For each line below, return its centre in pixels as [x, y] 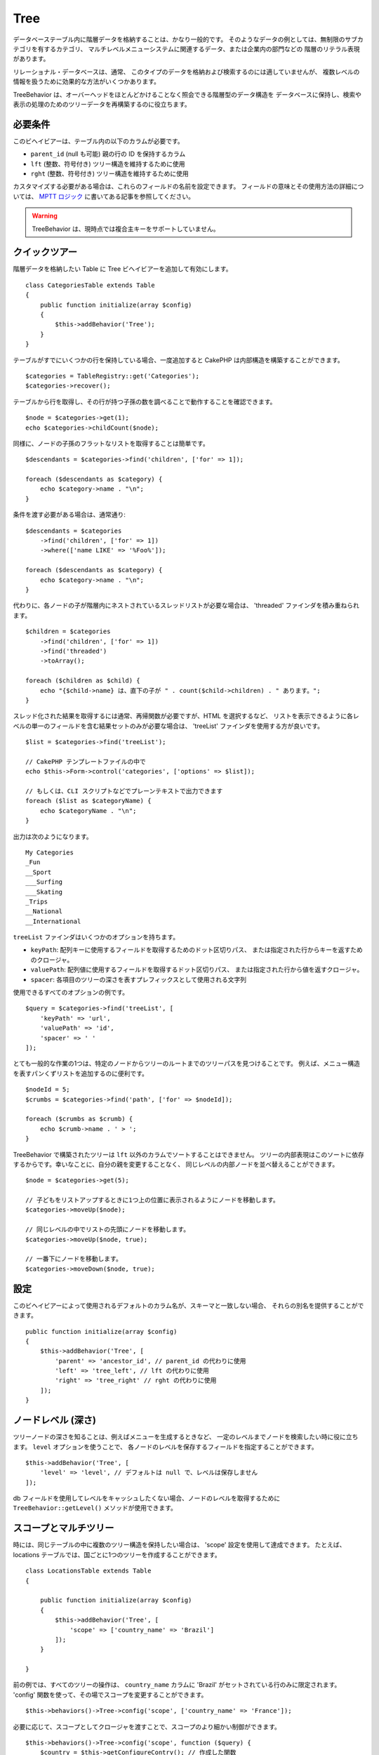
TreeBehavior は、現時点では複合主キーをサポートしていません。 [126, 229]
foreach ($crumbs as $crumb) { [79, 1119]
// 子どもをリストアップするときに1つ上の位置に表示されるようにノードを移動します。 [153, 1200]
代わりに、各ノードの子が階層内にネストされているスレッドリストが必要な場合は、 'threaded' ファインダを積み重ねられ [186, 605]
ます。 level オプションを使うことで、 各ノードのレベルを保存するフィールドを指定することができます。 [165, 1447]
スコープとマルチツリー [64, 1528]
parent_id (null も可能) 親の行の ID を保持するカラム [108, 154]
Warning [45, 216]
